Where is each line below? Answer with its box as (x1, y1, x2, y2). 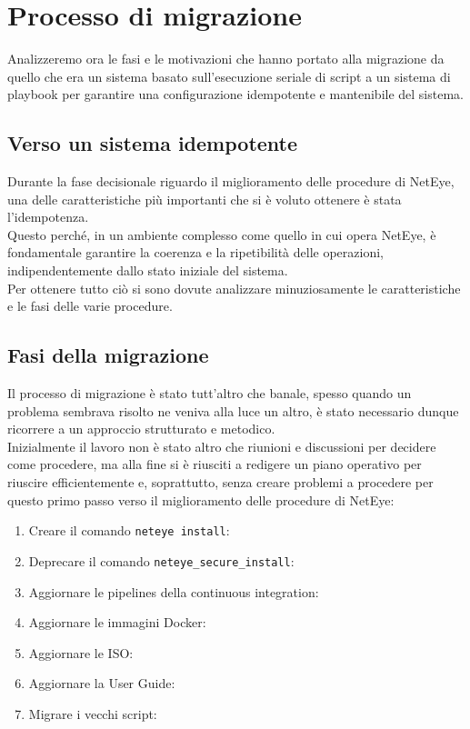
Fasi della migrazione (7, 341, 209, 369)
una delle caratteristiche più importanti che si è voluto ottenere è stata (7, 189, 402, 208)
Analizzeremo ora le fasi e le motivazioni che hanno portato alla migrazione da (7, 49, 445, 68)
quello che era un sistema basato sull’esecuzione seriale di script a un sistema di (7, 66, 451, 85)
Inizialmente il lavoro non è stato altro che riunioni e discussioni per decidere (7, 436, 436, 455)
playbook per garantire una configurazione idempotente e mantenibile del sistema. (7, 85, 464, 104)
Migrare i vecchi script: (28, 704, 157, 723)
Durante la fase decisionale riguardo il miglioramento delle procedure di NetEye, (7, 172, 455, 191)
